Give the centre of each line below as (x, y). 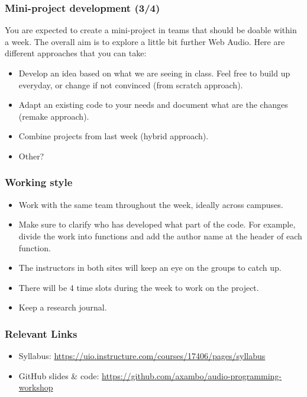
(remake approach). (54, 116)
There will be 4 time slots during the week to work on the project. (139, 287)
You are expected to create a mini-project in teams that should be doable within (151, 30)
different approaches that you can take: (76, 53)
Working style (39, 182)
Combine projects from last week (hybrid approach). (114, 136)
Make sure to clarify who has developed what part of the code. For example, (157, 224)
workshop (36, 387)
